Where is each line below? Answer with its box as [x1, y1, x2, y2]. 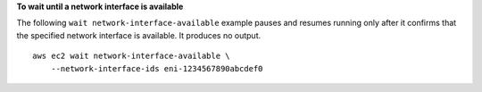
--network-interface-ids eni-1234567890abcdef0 [50, 63, 263, 73]
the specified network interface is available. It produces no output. [16, 29, 262, 40]
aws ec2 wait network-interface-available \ [32, 51, 231, 62]
